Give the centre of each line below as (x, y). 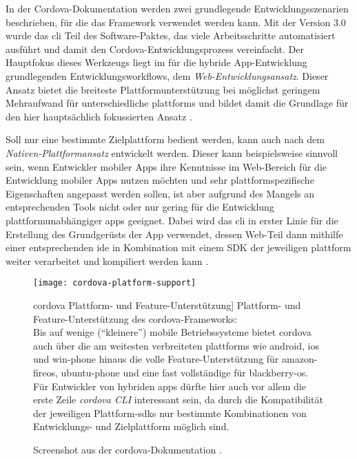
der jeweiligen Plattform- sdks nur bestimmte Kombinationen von (170, 413)
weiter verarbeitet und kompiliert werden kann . (107, 260)
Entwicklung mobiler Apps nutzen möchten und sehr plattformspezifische (160, 180)
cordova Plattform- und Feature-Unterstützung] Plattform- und (167, 305)
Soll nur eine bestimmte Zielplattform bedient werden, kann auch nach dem (165, 139)
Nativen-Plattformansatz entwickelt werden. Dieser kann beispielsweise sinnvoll (172, 152)
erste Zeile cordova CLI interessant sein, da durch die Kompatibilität (178, 399)
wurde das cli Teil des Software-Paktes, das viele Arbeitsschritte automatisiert (171, 35)
